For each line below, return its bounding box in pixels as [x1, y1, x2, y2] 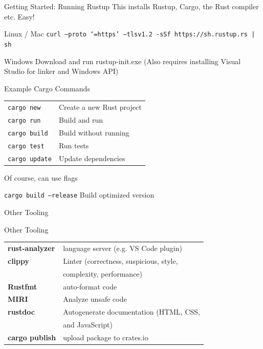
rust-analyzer [8, 243, 55, 253]
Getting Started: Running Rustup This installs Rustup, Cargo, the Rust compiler [4, 1, 259, 11]
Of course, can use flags [4, 172, 78, 183]
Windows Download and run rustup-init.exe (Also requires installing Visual [4, 55, 241, 66]
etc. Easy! [4, 11, 35, 22]
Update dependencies [58, 152, 125, 163]
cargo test [8, 142, 45, 150]
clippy [8, 255, 30, 266]
